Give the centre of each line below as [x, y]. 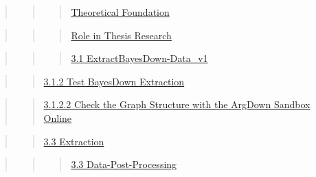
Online [58, 117]
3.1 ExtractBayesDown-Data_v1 [139, 58]
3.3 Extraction [74, 141]
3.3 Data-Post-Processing [124, 164]
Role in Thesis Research [121, 35]
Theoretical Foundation [120, 12]
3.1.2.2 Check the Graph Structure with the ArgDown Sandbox [177, 104]
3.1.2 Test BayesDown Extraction [114, 81]
